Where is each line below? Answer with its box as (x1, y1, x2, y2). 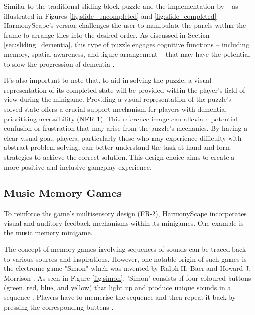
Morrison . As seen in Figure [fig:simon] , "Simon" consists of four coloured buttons (4, 272, 251, 283)
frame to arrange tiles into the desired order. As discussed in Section (4, 29, 210, 40)
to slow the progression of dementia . (4, 58, 115, 69)
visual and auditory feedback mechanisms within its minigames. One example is (4, 218, 244, 228)
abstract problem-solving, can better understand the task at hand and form (4, 142, 231, 152)
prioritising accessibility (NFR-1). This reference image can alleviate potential (4, 113, 238, 123)
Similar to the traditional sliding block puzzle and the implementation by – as (4, 1, 238, 11)
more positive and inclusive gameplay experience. (4, 161, 152, 171)
